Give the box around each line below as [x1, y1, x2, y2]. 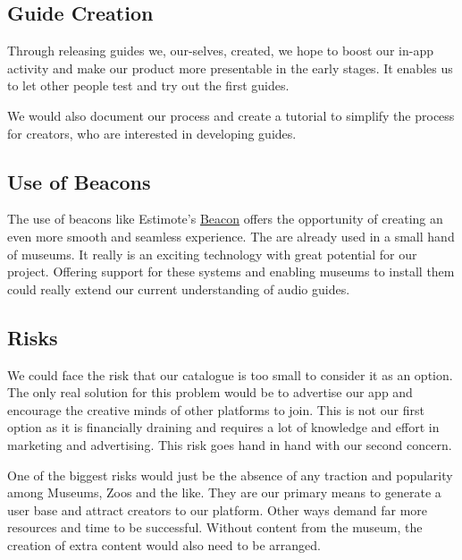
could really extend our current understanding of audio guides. [7, 279, 350, 298]
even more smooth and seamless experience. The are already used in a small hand [7, 226, 455, 245]
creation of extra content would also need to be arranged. [7, 535, 322, 554]
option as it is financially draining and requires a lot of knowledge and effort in [7, 418, 440, 437]
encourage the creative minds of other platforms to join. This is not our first [7, 400, 424, 419]
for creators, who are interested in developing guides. [7, 123, 297, 142]
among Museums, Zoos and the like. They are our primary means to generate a [7, 483, 441, 502]
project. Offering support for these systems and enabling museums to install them [7, 262, 455, 281]
